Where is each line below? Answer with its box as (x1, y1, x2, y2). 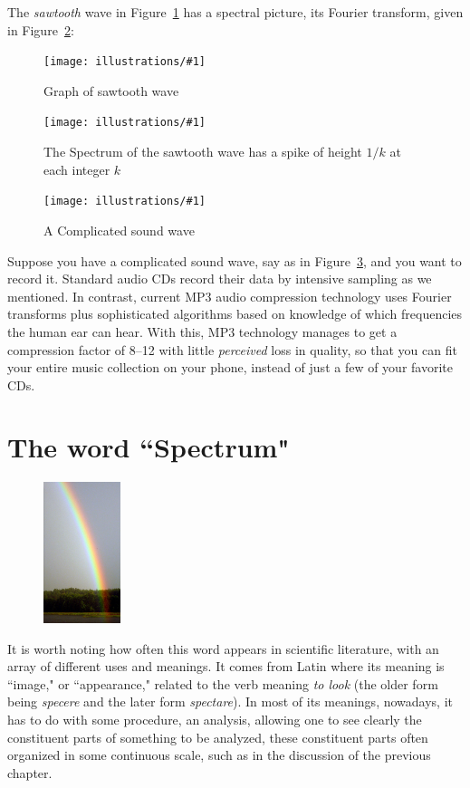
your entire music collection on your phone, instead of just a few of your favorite (7, 358, 453, 377)
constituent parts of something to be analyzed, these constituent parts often (7, 727, 428, 746)
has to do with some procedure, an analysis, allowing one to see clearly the (7, 709, 422, 728)
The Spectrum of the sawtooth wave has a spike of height (43, 142, 362, 161)
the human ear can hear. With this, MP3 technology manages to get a (7, 322, 398, 341)
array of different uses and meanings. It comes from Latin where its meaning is (7, 657, 445, 676)
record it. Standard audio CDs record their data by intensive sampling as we (7, 269, 432, 288)
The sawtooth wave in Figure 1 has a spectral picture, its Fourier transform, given (7, 3, 464, 21)
